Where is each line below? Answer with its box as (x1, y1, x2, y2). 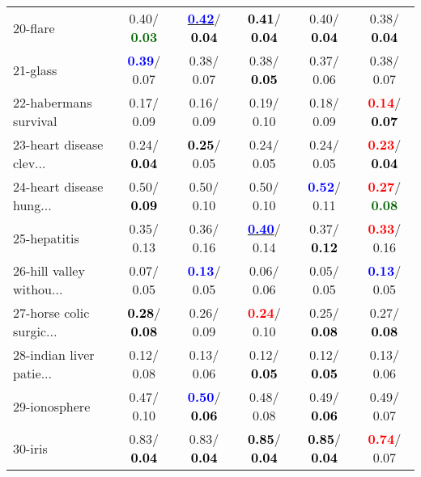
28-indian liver (13, 345, 95, 364)
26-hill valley (13, 261, 85, 280)
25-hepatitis (13, 228, 79, 247)
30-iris (13, 438, 48, 458)
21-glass (13, 60, 57, 79)
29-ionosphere (13, 396, 91, 416)
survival (13, 112, 57, 130)
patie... (13, 364, 53, 382)
